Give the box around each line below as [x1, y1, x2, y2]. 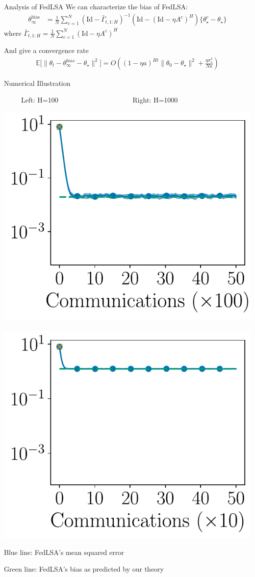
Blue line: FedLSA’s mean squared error [4, 547, 124, 557]
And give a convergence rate [4, 45, 89, 55]
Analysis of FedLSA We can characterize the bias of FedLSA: [4, 1, 188, 11]
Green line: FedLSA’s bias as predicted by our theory [4, 563, 164, 574]
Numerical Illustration [4, 78, 71, 88]
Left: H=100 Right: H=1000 [21, 94, 178, 105]
